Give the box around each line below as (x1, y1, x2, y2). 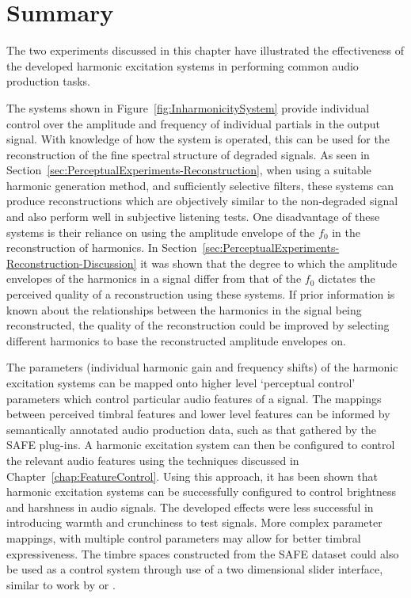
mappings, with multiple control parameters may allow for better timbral (6, 529, 361, 546)
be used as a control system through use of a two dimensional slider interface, (6, 561, 383, 577)
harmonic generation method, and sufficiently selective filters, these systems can (6, 177, 394, 193)
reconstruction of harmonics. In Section (6, 239, 197, 256)
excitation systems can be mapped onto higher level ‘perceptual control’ (6, 375, 356, 390)
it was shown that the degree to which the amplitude (140, 254, 398, 271)
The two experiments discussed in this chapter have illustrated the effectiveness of (6, 42, 404, 59)
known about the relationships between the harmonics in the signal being (6, 301, 362, 318)
